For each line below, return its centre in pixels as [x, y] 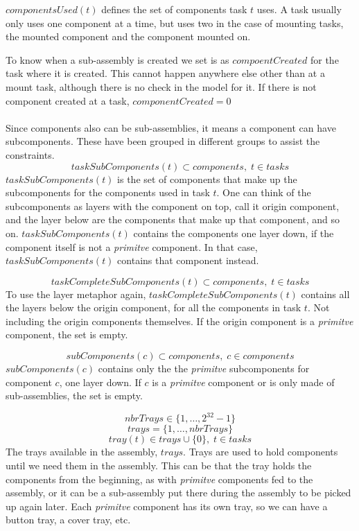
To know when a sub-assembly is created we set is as [117, 59]
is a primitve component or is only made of [243, 382]
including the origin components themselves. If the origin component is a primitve [179, 321]
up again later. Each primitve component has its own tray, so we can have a [167, 506]
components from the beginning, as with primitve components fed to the [159, 479]
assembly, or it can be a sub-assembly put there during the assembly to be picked [178, 493]
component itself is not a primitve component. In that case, [132, 246]
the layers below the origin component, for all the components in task [154, 307]
